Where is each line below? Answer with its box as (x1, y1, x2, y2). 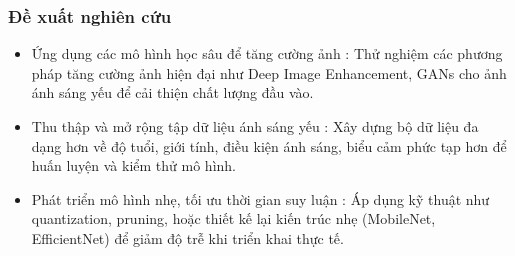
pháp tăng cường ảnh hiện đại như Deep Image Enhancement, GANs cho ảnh (31, 62, 507, 83)
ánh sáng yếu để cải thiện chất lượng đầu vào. (31, 82, 314, 103)
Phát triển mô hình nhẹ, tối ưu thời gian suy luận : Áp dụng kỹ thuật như (31, 188, 490, 209)
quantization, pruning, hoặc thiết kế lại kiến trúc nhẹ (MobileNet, (31, 208, 436, 229)
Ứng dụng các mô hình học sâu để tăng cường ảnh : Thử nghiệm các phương (31, 43, 503, 64)
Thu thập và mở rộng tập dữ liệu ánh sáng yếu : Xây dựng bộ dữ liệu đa (31, 116, 479, 136)
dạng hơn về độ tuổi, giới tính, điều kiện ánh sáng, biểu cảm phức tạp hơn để (31, 135, 507, 156)
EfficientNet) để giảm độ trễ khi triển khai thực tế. (31, 227, 344, 248)
